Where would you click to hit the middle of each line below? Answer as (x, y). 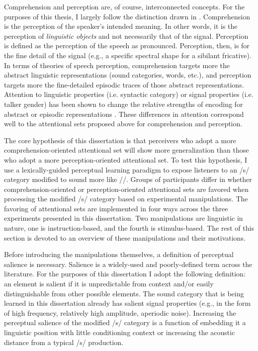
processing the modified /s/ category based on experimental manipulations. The (126, 199)
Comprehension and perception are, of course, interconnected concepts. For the (125, 6)
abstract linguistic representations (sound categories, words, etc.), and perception (128, 75)
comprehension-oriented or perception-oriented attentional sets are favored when (127, 189)
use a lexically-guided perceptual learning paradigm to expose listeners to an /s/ (127, 169)
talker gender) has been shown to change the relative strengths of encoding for (124, 104)
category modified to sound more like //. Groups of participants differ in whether (128, 179)
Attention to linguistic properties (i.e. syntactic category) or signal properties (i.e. (129, 94)
